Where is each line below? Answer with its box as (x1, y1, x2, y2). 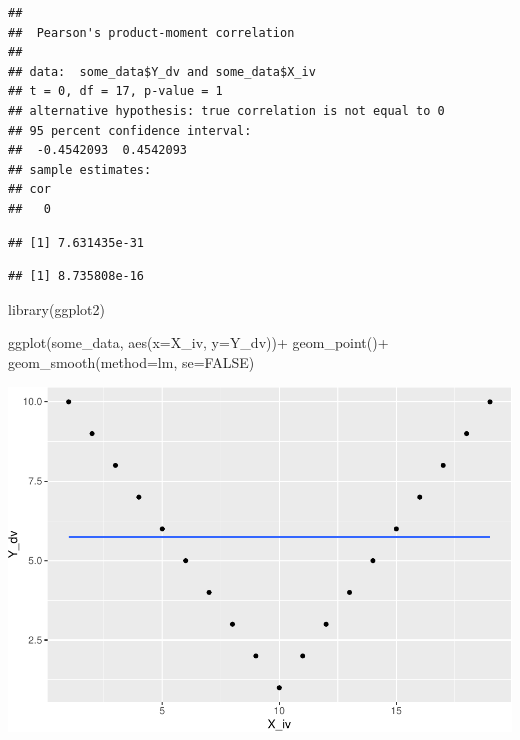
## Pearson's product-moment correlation (8, 25, 295, 40)
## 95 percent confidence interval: (8, 123, 252, 138)
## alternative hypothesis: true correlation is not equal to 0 (8, 103, 445, 118)
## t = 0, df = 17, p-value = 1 (8, 84, 223, 99)
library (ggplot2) (8, 298, 105, 319)
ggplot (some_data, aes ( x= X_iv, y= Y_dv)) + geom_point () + (8, 332, 389, 353)
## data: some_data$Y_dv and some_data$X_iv (8, 64, 316, 79)
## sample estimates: (8, 162, 152, 177)
